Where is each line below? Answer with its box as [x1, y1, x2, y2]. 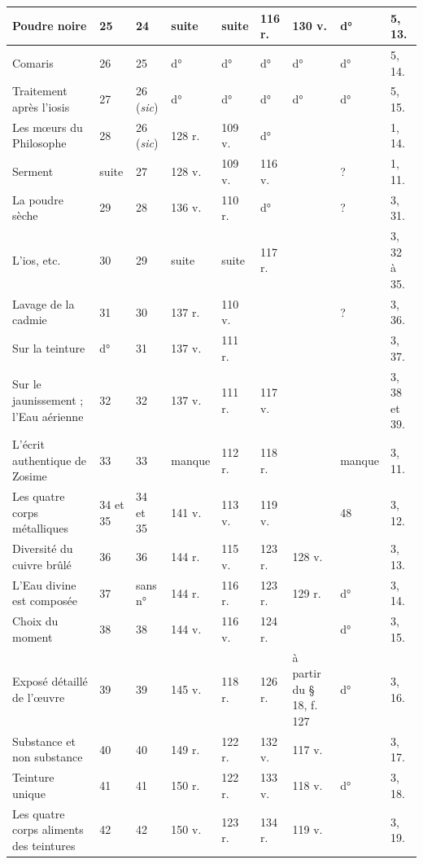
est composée [12, 592, 77, 609]
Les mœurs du [12, 118, 83, 135]
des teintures [12, 836, 76, 853]
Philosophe [12, 134, 67, 151]
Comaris [12, 54, 54, 71]
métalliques [12, 520, 68, 537]
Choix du [12, 612, 59, 629]
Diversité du [12, 540, 73, 557]
